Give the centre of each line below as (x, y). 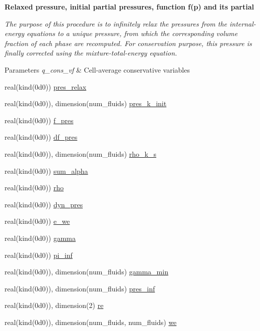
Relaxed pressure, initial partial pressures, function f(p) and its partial (129, 7)
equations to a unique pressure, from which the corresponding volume (132, 33)
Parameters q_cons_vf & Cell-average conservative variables (97, 69)
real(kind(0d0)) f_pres (39, 120)
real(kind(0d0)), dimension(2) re (54, 305)
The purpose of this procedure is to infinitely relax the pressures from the (116, 23)
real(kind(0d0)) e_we (37, 221)
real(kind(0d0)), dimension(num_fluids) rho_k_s (80, 153)
